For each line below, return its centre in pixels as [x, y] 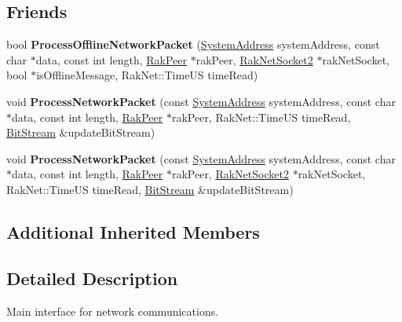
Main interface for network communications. [113, 311]
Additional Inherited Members [133, 231]
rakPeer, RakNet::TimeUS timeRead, [261, 117]
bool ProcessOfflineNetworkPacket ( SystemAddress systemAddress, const [193, 44]
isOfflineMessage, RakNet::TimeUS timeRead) [147, 75]
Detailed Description [92, 278]
